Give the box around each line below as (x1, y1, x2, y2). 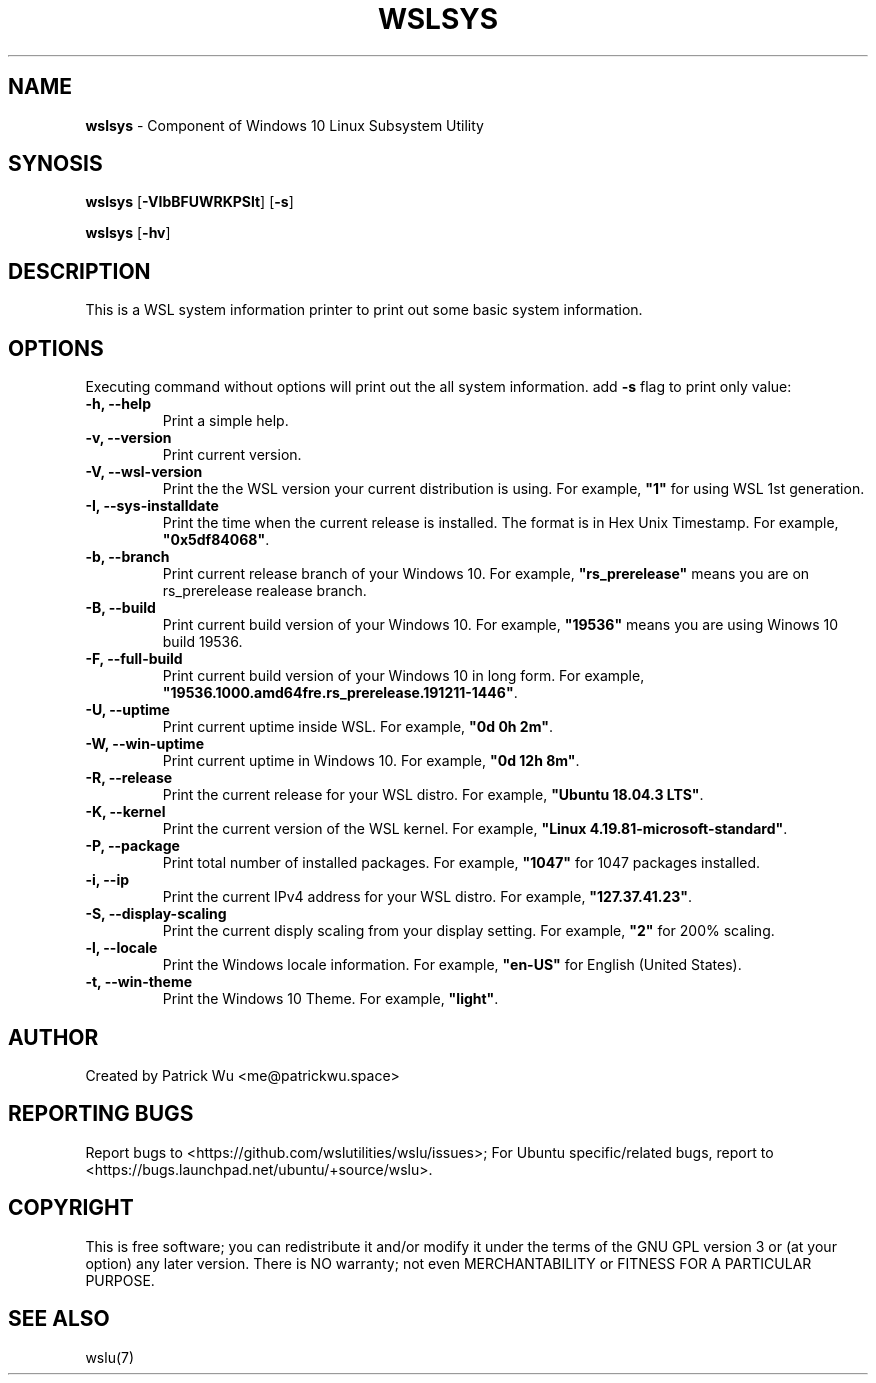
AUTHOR (8, 1024, 99, 1050)
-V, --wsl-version (85, 463, 203, 481)
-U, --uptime (85, 701, 170, 719)
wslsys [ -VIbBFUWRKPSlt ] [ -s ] (85, 193, 294, 211)
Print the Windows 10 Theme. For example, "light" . (162, 990, 499, 1008)
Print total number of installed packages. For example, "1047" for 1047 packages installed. (162, 854, 761, 872)
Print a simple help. (162, 412, 289, 430)
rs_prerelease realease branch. (162, 582, 367, 600)
